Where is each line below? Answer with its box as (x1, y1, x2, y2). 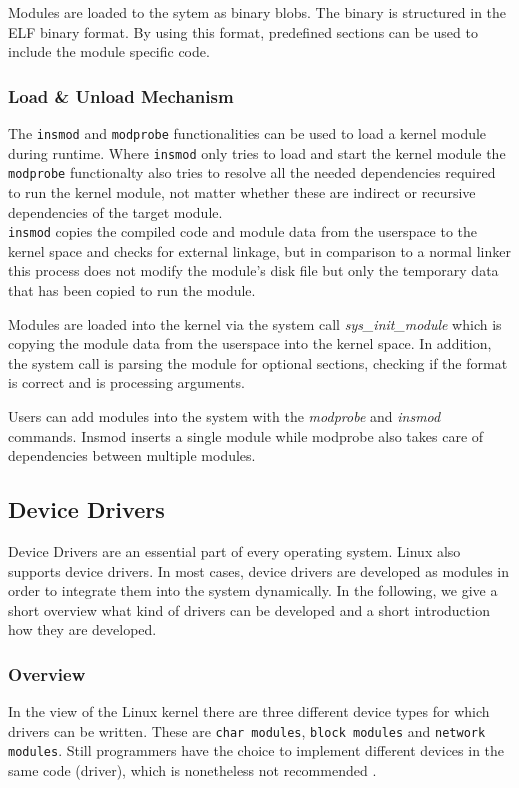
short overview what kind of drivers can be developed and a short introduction (8, 599, 490, 620)
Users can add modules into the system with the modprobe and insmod (8, 405, 441, 426)
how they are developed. (8, 619, 157, 640)
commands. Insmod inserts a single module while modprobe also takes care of (8, 425, 484, 446)
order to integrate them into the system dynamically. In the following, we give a (8, 580, 498, 601)
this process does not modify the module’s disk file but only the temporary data (8, 260, 499, 281)
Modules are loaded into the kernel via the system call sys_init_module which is (8, 313, 502, 334)
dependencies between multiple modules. (8, 445, 256, 466)
